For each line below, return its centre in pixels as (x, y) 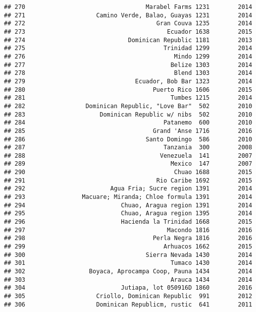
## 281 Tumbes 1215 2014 (128, 98)
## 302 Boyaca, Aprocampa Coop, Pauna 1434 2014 (128, 271)
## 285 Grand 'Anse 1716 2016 (128, 131)
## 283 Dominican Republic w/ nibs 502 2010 (128, 114)
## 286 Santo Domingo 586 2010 (128, 139)
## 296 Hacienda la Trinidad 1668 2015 (128, 222)
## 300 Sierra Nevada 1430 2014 (128, 255)
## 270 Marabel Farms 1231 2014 (128, 7)
